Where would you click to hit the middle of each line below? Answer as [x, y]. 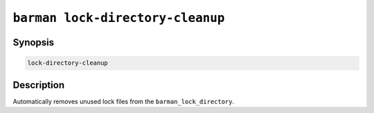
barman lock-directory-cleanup [119, 18]
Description [39, 85]
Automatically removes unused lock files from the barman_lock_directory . [124, 101]
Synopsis [34, 42]
